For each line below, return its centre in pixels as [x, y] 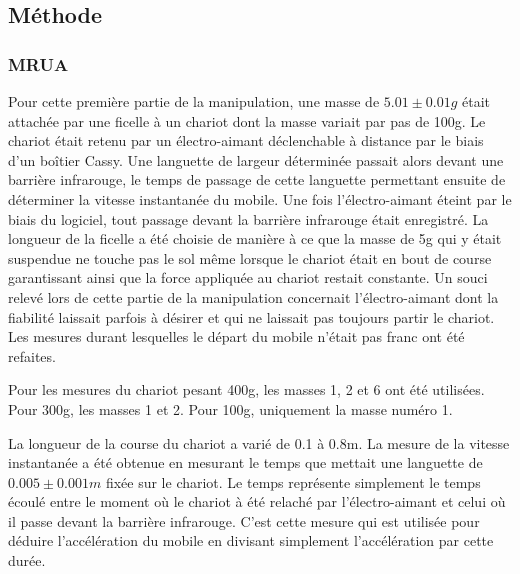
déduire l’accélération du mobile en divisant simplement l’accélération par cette [251, 540]
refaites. [32, 355]
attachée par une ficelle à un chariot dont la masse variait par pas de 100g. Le [247, 120]
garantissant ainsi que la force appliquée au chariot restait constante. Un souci [248, 277]
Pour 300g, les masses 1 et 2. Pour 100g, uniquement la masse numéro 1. [230, 408]
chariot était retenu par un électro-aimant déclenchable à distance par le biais [246, 140]
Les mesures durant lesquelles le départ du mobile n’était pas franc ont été [236, 336]
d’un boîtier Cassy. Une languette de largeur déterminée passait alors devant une [256, 159]
